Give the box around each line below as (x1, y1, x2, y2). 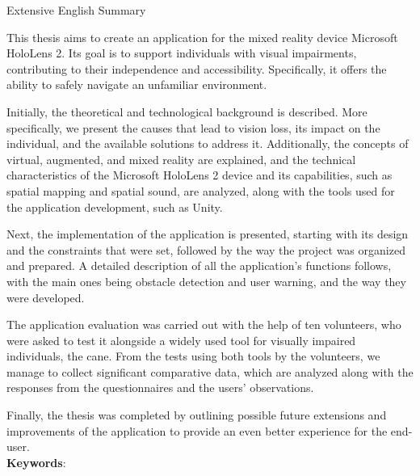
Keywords (6, 453, 63, 470)
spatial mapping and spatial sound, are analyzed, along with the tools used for (6, 182, 395, 199)
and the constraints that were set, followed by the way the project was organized (6, 241, 405, 258)
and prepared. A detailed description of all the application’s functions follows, (6, 257, 392, 274)
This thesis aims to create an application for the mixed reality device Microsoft (6, 28, 398, 45)
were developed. (6, 289, 85, 305)
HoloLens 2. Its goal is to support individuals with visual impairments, (6, 44, 357, 61)
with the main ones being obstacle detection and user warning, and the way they (6, 272, 406, 289)
